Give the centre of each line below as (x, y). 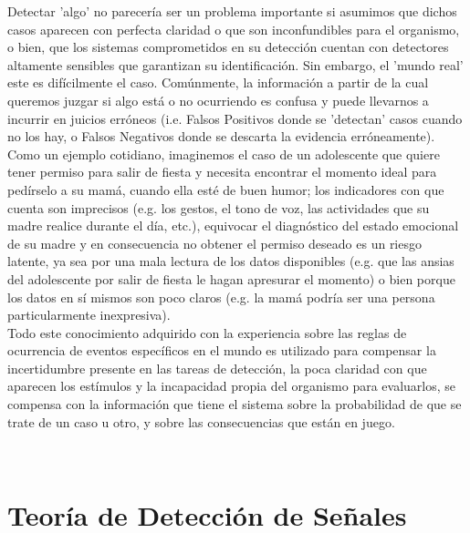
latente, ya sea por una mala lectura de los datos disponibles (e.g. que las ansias (231, 261)
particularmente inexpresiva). (89, 315)
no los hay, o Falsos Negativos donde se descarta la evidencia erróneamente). (221, 136)
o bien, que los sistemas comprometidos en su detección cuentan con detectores (228, 47)
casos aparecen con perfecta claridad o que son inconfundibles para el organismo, (234, 29)
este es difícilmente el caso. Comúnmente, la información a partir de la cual (218, 82)
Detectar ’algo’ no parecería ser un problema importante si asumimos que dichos (232, 11)
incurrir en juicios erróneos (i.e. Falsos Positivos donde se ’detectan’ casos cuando (235, 118)
